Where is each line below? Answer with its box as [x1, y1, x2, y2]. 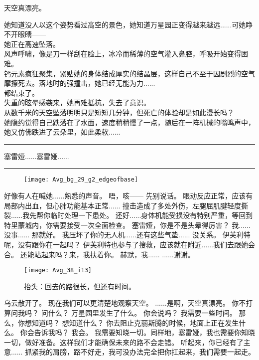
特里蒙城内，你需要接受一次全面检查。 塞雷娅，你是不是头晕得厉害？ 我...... [4, 219, 251, 230]
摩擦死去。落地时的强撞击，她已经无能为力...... [4, 78, 155, 88]
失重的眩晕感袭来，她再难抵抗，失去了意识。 [4, 97, 150, 108]
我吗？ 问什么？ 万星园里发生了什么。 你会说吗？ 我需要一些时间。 [17, 307, 237, 318]
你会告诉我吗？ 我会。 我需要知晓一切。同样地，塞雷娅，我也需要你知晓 [20, 327, 255, 338]
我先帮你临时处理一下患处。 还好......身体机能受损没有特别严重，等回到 [22, 210, 253, 220]
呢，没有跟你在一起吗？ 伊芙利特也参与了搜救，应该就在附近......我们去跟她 [4, 239, 249, 249]
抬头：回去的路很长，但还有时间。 [24, 281, 135, 291]
